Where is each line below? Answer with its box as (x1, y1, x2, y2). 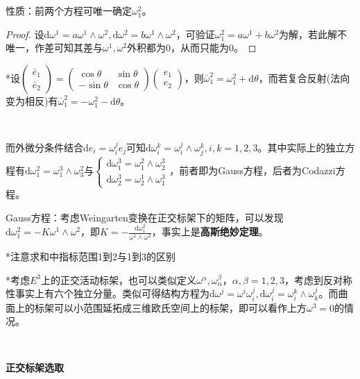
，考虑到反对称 (284, 272, 353, 287)
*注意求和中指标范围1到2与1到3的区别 (6, 249, 175, 264)
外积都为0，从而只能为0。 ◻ (127, 40, 257, 55)
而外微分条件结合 (6, 140, 83, 154)
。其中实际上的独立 (257, 140, 345, 154)
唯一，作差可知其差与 (6, 40, 103, 55)
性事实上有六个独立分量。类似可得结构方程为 (6, 286, 209, 301)
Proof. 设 (6, 26, 44, 41)
